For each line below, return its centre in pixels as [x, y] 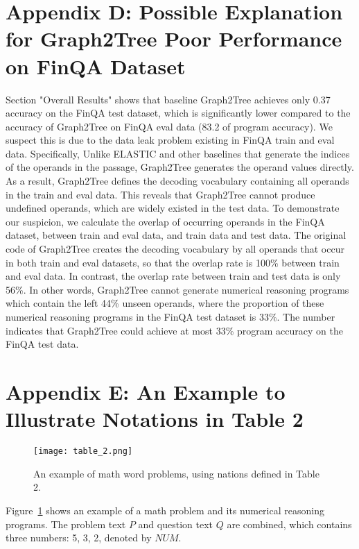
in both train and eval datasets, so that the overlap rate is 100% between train [173, 262]
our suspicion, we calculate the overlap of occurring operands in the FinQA [165, 221]
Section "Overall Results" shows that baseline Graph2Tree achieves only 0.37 [168, 99]
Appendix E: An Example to [146, 391]
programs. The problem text [66, 524]
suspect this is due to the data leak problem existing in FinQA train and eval [170, 140]
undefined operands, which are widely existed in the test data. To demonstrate [173, 208]
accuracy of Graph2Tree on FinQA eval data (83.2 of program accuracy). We [169, 126]
